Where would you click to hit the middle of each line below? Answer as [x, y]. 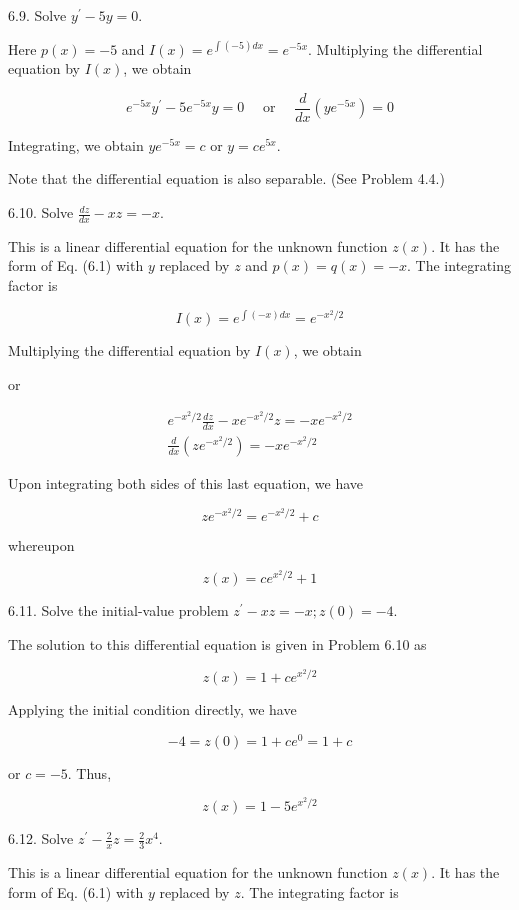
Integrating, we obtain [76, 144]
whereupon [41, 545]
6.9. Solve [37, 15]
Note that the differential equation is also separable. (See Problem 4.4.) [226, 178]
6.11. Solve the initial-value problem [118, 610]
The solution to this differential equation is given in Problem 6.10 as [217, 644]
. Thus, [89, 772]
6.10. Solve [41, 212]
